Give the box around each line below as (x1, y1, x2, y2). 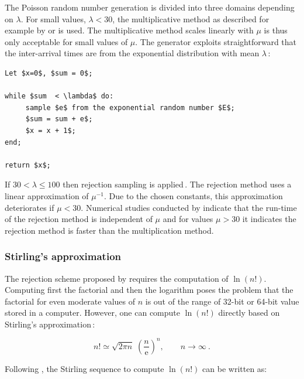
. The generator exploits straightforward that (135, 35, 296, 47)
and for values (163, 213, 213, 225)
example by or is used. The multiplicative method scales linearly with (5, 24, 254, 36)
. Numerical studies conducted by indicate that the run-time (81, 201, 297, 213)
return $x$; (5, 161, 51, 169)
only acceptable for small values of (5, 35, 128, 47)
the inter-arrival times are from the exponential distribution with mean (5, 47, 260, 59)
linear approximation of (5, 189, 89, 202)
